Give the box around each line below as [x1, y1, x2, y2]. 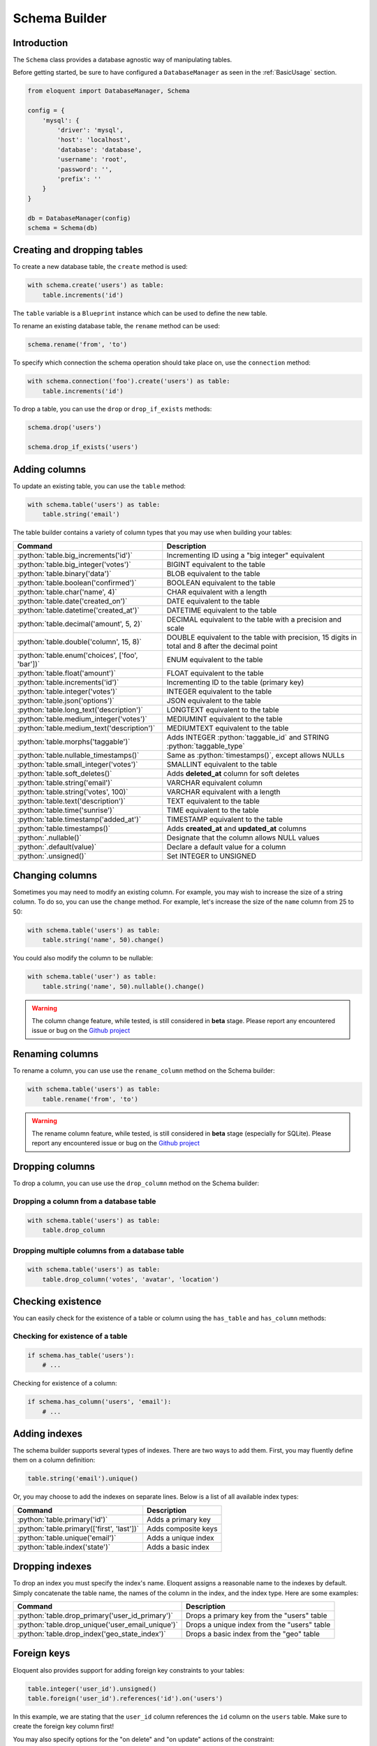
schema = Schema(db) [27, 223, 98, 232]
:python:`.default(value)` [17, 842, 97, 851]
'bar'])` [17, 659, 40, 668]
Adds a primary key [147, 1514, 211, 1524]
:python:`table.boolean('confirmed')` [17, 578, 137, 587]
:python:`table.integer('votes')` [17, 687, 118, 696]
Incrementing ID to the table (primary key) [166, 677, 304, 687]
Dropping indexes [13, 1561, 92, 1573]
